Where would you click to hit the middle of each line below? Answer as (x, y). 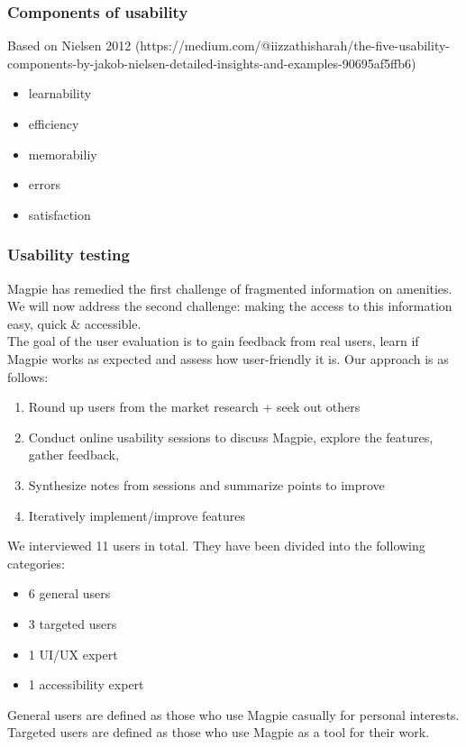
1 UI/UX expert (73, 654)
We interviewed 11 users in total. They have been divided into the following (216, 546)
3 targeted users (73, 623)
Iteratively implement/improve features (137, 515)
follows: (28, 376)
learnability (60, 93)
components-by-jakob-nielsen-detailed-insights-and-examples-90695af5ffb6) (212, 63)
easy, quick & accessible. (74, 323)
